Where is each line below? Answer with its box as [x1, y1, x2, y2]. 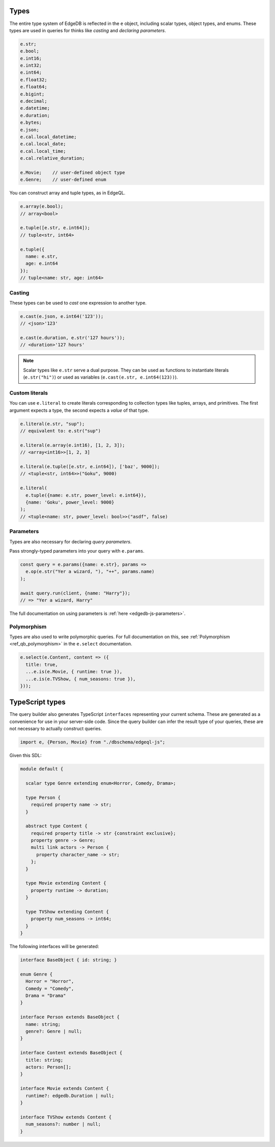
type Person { [25, 794, 61, 801]
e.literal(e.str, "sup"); [20, 421, 85, 427]
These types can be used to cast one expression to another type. [9, 300, 147, 306]
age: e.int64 [25, 261, 58, 266]
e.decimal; [20, 98, 47, 104]
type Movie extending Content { [25, 880, 106, 886]
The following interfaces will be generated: [9, 943, 99, 950]
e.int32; [20, 63, 42, 68]
